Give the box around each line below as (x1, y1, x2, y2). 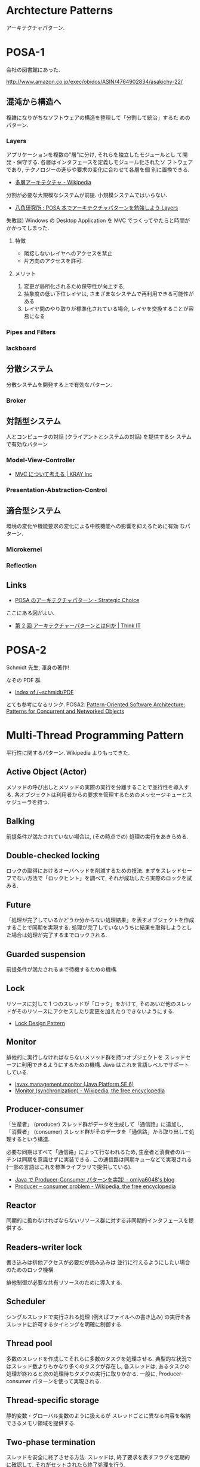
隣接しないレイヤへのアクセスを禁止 (23, 250, 113, 257)
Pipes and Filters (6, 327, 56, 336)
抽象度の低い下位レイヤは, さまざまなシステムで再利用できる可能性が (23, 290, 194, 297)
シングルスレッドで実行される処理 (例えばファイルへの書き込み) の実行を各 (6, 1313, 191, 1320)
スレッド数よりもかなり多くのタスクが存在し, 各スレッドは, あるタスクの (11, 1362, 190, 1369)
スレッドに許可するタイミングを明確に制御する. (6, 1320, 124, 1328)
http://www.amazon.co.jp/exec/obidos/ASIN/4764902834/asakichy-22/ (6, 78, 183, 85)
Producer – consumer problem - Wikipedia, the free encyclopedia (14, 1183, 176, 1190)
